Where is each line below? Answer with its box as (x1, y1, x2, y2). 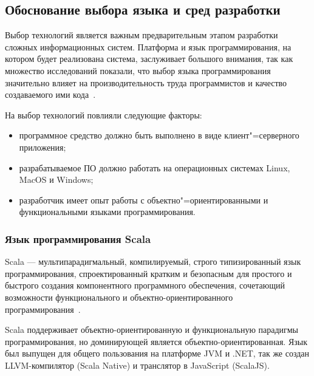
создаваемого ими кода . (5, 88, 96, 101)
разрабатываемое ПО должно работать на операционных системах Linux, (19, 161, 290, 174)
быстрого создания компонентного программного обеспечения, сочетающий (5, 279, 285, 292)
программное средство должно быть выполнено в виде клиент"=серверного (19, 129, 299, 142)
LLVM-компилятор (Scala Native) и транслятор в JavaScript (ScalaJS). (5, 358, 270, 371)
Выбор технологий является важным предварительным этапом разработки (5, 29, 278, 41)
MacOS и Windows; (19, 173, 94, 186)
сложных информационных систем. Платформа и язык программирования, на (5, 40, 292, 53)
